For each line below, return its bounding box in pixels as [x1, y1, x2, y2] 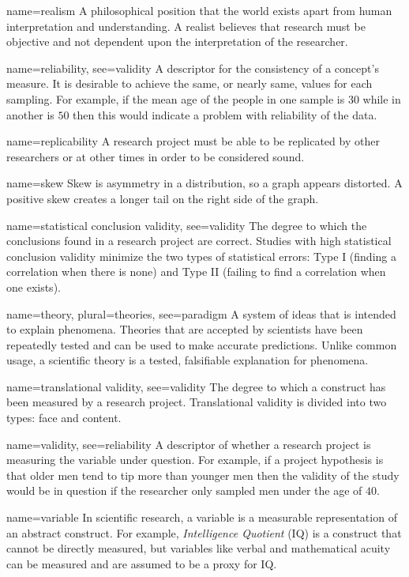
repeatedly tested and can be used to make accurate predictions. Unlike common [6, 336, 397, 353]
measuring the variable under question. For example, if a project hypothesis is [6, 451, 384, 468]
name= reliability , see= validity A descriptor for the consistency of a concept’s [6, 59, 379, 76]
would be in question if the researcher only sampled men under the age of [6, 482, 362, 499]
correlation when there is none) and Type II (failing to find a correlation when [6, 263, 386, 280]
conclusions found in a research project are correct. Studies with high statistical [6, 232, 392, 249]
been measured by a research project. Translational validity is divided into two [6, 394, 387, 410]
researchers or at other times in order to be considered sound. [6, 148, 305, 164]
